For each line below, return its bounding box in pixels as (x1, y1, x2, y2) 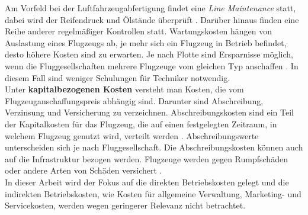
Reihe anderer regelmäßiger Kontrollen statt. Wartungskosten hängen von (5, 25, 272, 37)
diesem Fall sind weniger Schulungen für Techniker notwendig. (5, 71, 230, 84)
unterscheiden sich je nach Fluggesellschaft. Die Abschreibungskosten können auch (5, 141, 303, 153)
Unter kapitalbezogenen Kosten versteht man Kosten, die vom (5, 83, 244, 95)
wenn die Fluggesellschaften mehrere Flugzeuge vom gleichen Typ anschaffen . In (5, 59, 299, 72)
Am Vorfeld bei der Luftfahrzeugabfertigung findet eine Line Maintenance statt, (5, 2, 296, 14)
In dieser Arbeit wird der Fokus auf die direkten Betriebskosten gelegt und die (5, 175, 289, 188)
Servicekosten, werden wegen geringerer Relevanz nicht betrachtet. (5, 199, 246, 211)
